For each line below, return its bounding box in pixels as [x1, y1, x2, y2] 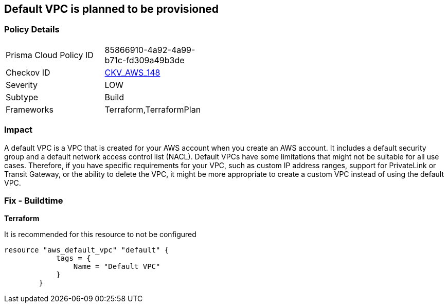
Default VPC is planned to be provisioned [4, 3, 219, 15]
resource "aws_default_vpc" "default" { [4, 246, 169, 255]
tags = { [56, 254, 91, 263]
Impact [4, 124, 33, 135]
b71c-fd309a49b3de [104, 55, 185, 65]
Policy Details [4, 24, 60, 35]
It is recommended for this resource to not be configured [4, 230, 196, 239]
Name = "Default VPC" [73, 262, 160, 271]
